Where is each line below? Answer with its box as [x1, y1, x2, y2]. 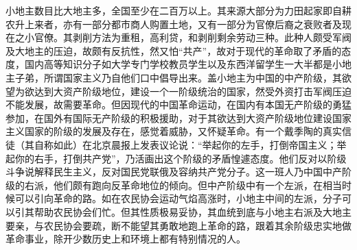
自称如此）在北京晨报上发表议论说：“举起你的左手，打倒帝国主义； [34, 137, 337, 151]
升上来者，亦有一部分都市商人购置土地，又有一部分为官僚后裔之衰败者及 [14, 16, 342, 31]
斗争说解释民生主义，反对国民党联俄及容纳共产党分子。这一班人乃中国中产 [5, 164, 342, 179]
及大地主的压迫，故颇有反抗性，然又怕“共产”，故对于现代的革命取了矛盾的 [5, 43, 342, 58]
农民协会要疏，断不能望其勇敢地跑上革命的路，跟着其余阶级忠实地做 [43, 218, 352, 232]
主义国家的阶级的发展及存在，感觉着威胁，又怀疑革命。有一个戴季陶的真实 [5, 124, 342, 138]
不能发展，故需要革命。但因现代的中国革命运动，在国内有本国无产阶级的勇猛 [5, 97, 352, 112]
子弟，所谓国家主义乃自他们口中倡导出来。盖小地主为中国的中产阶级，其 [14, 70, 342, 84]
